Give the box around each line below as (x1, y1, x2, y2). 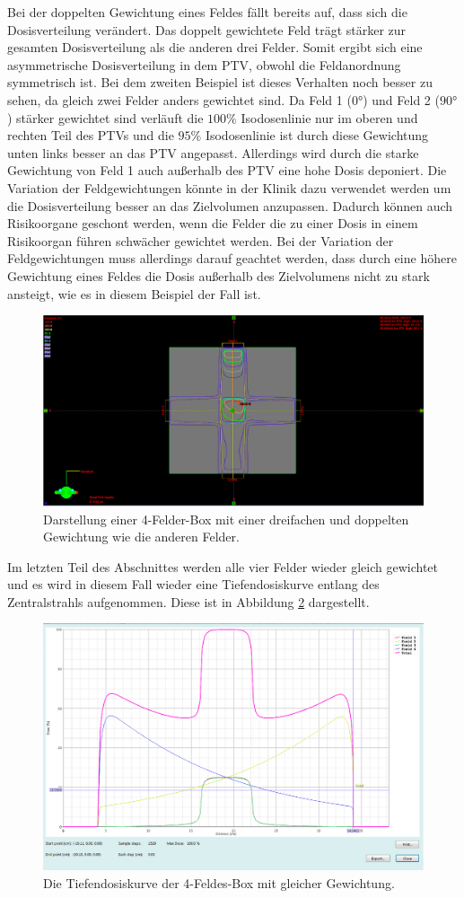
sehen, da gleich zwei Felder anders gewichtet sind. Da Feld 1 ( (7, 90, 352, 109)
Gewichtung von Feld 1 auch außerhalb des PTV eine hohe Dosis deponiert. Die (7, 161, 447, 180)
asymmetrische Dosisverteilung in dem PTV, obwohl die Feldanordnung (7, 55, 401, 74)
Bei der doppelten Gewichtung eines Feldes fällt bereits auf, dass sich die (7, 3, 407, 21)
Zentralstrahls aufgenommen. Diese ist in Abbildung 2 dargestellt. (7, 592, 370, 611)
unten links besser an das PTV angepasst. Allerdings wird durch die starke (7, 143, 419, 162)
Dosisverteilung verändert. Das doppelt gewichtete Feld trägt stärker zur (7, 20, 407, 39)
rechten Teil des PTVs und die (7, 126, 174, 145)
